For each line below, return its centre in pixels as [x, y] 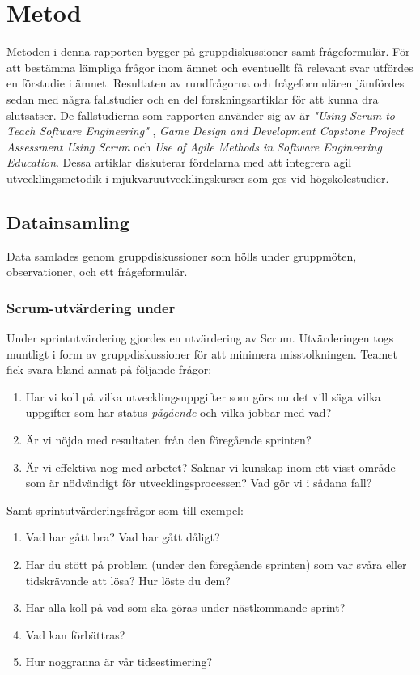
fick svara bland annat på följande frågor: [109, 369]
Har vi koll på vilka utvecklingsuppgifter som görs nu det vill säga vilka [203, 396]
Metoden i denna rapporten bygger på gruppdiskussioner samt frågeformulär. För [208, 51]
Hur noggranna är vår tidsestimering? [119, 662]
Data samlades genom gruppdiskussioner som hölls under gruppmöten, [182, 255]
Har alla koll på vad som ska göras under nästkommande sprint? [185, 607]
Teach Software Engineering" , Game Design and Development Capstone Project [205, 131]
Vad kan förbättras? [75, 634]
